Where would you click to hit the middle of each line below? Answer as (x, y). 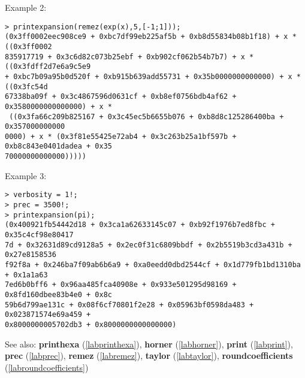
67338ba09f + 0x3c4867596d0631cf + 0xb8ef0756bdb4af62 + (121, 97)
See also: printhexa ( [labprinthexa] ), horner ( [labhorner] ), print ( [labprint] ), (149, 344)
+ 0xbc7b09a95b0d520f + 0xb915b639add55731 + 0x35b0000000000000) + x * (153, 76)
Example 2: (26, 7)
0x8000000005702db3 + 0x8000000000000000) (91, 324)
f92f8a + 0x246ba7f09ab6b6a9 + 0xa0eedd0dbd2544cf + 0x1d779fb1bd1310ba (153, 264)
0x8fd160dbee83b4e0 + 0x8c (58, 294)
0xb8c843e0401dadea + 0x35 (58, 146)
